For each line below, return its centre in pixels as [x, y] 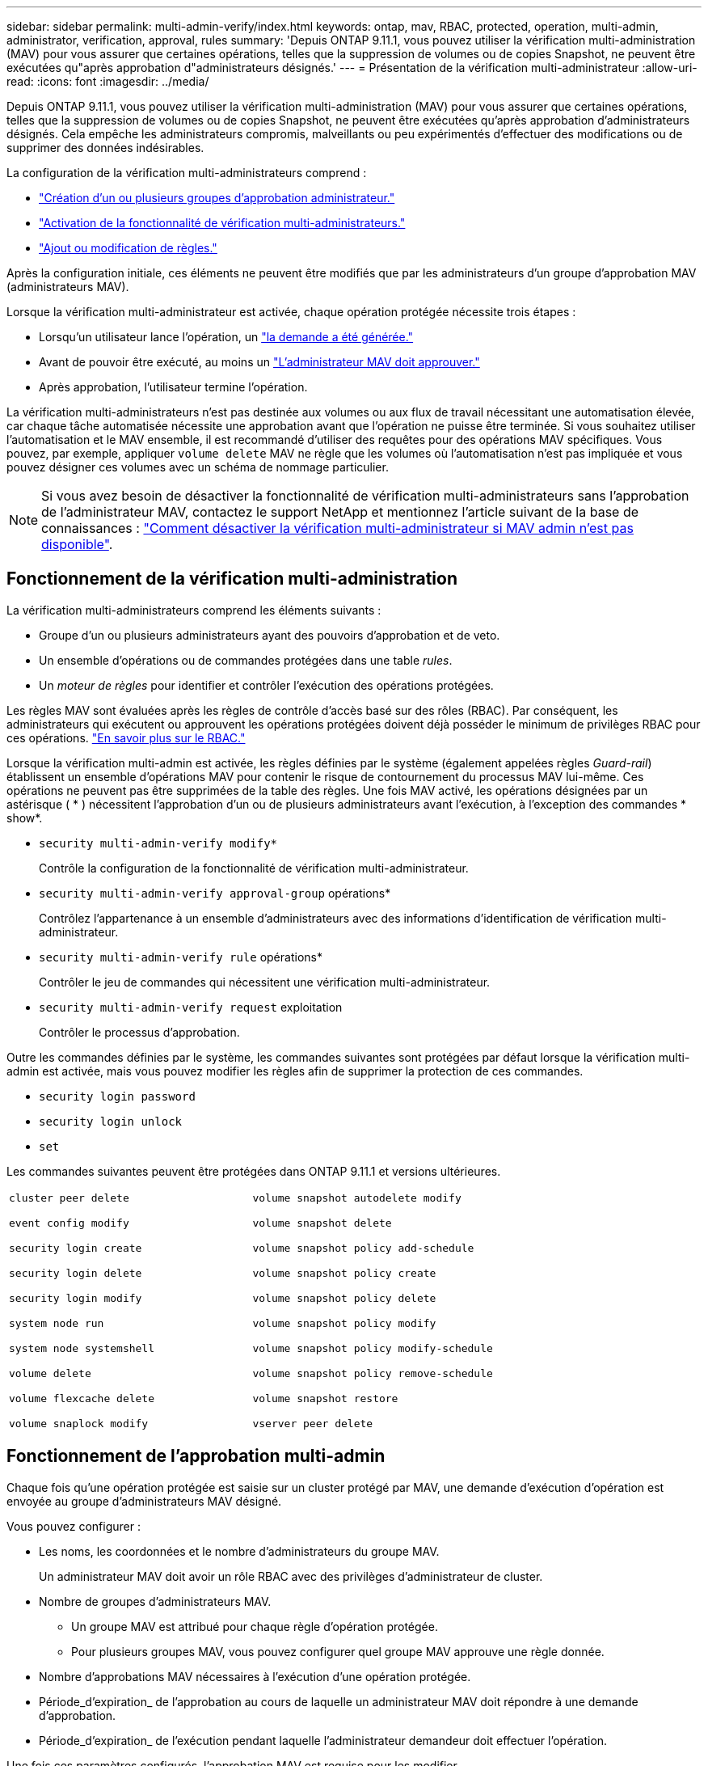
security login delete [76, 1273]
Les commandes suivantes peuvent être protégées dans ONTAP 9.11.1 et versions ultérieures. [254, 1171]
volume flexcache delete [82, 1398]
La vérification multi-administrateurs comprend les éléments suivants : [194, 610]
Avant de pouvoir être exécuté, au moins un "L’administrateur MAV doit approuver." [259, 362]
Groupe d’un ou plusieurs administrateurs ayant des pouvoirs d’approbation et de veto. [270, 635]
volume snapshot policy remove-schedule [373, 1373]
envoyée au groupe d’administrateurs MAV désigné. [144, 1501]
